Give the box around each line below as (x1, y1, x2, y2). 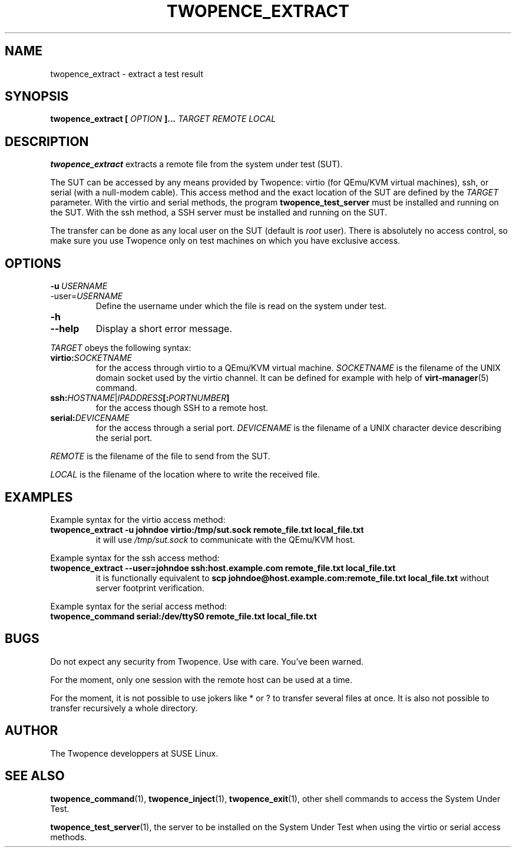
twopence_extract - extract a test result (50, 68, 204, 79)
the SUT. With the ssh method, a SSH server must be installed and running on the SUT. (50, 207, 388, 218)
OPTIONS (5, 256, 61, 271)
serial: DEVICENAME (50, 413, 130, 423)
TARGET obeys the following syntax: (50, 343, 191, 353)
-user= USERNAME (50, 291, 123, 301)
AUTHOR (5, 723, 58, 738)
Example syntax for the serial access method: (50, 601, 227, 611)
